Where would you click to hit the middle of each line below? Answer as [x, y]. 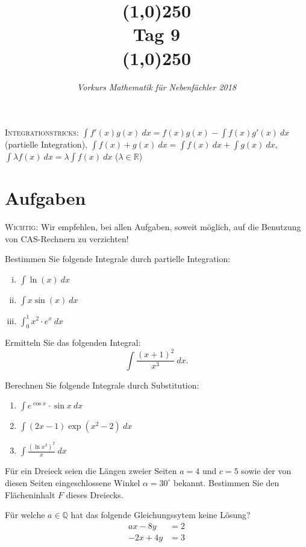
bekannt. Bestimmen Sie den [226, 482]
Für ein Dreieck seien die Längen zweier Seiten [91, 471]
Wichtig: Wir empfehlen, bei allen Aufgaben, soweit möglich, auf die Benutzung [153, 227]
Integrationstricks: [42, 132]
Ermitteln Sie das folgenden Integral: [73, 342]
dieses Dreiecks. [95, 494]
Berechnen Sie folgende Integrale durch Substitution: [102, 385]
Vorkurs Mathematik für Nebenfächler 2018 [157, 86]
